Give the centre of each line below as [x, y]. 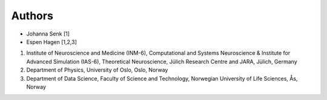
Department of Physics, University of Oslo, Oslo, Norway [97, 70]
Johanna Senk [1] [48, 34]
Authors [32, 16]
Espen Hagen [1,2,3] [51, 42]
